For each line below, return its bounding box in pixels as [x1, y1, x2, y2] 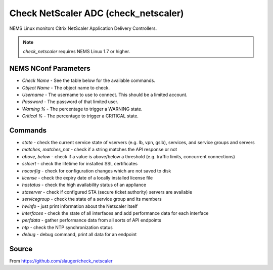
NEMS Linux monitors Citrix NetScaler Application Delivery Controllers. [9, 25, 157, 31]
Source [9, 244, 33, 253]
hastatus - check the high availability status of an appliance [22, 182, 147, 188]
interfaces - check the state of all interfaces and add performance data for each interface [22, 210, 209, 216]
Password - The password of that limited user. [22, 99, 119, 105]
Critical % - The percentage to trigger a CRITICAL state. [22, 113, 139, 119]
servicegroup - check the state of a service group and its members [22, 196, 162, 202]
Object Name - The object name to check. [22, 84, 110, 91]
